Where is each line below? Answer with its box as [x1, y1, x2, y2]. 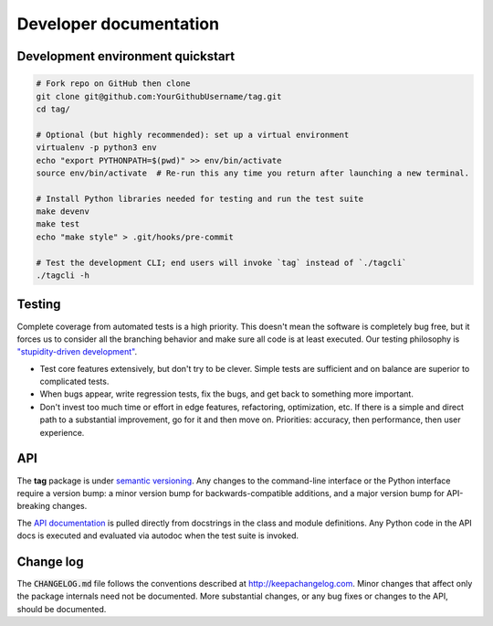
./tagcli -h [36, 271, 90, 281]
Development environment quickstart [16, 48, 236, 64]
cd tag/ [36, 103, 70, 114]
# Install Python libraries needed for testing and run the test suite [36, 193, 364, 204]
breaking [16, 501, 50, 512]
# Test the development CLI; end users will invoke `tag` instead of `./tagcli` [36, 257, 407, 268]
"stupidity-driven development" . [16, 346, 137, 357]
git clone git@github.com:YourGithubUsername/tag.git [36, 91, 282, 101]
